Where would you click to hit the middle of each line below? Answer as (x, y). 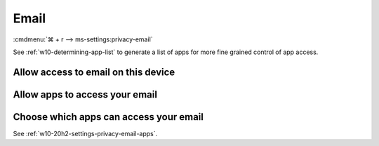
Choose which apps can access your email (108, 117)
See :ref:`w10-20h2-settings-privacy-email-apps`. (85, 133)
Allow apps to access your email (85, 94)
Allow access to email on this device (94, 72)
